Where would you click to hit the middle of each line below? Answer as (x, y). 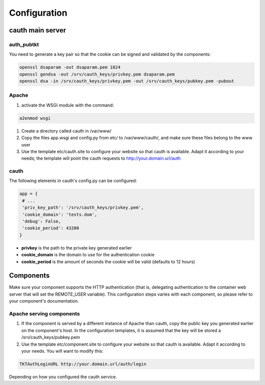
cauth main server (38, 30)
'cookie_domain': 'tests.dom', (60, 214)
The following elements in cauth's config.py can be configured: (73, 181)
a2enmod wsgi (35, 118)
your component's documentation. (44, 301)
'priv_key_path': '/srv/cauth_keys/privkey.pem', (83, 208)
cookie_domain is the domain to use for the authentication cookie (88, 255)
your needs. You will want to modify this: (62, 351)
